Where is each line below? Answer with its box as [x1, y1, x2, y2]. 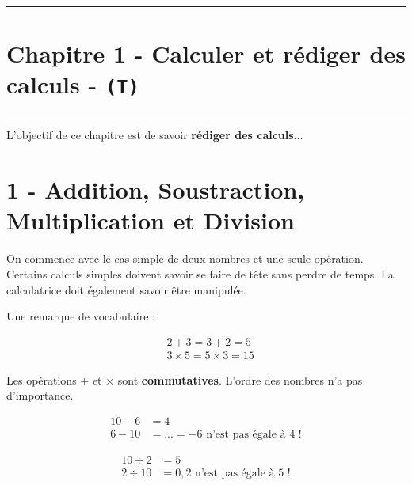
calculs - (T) [6, 68, 139, 100]
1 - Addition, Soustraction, [6, 173, 305, 206]
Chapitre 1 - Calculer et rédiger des [6, 37, 406, 70]
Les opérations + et [6, 371, 102, 388]
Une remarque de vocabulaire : [6, 308, 155, 324]
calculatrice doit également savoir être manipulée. [6, 281, 246, 297]
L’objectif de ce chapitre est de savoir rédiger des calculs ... [6, 127, 303, 143]
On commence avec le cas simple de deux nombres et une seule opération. [6, 250, 364, 267]
